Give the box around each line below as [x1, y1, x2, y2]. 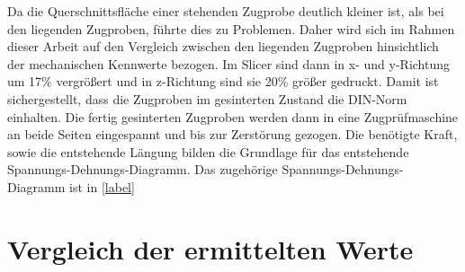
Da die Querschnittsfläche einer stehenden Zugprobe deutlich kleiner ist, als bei [7, 2, 444, 20]
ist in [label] [69, 177, 135, 196]
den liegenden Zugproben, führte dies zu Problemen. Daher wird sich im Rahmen [7, 19, 455, 38]
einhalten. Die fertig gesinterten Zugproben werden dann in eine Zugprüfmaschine [7, 107, 459, 126]
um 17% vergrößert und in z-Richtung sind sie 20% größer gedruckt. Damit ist [7, 72, 439, 91]
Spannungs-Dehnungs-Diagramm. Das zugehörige [7, 160, 278, 179]
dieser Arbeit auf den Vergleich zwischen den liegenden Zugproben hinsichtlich [7, 37, 439, 56]
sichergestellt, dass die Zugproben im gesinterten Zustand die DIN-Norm [7, 89, 407, 108]
